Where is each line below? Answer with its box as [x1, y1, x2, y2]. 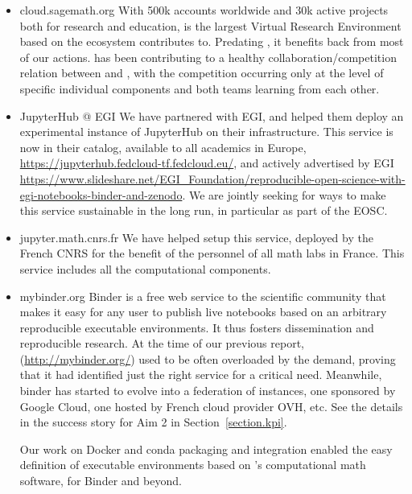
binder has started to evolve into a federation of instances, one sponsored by [19, 382, 396, 399]
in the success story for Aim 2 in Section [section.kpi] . [19, 414, 287, 430]
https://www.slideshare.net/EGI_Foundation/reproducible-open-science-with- [19, 170, 406, 187]
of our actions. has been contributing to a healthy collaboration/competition [19, 48, 397, 65]
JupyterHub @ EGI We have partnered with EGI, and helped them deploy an [19, 107, 404, 124]
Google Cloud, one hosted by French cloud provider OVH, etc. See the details [19, 397, 403, 414]
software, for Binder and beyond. [19, 472, 182, 489]
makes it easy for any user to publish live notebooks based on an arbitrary [19, 303, 387, 320]
